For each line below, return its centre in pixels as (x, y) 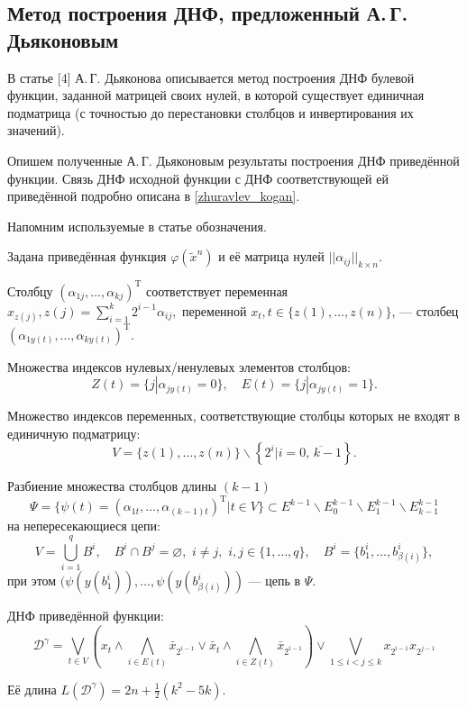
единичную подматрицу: (74, 433)
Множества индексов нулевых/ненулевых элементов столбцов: (179, 366)
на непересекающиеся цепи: (84, 526)
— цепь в (275, 581)
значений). (36, 130)
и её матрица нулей (271, 256)
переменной (215, 310)
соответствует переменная (217, 290)
